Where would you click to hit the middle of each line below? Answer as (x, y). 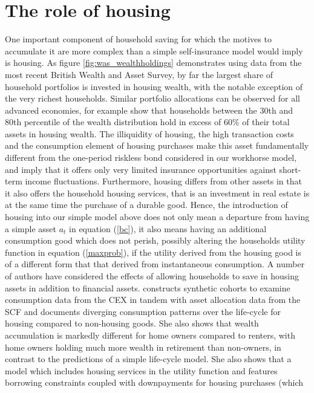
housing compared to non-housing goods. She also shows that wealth (132, 323)
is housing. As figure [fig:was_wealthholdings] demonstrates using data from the (153, 63)
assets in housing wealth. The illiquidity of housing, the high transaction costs (149, 133)
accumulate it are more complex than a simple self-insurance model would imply (154, 50)
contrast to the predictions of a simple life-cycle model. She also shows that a (148, 359)
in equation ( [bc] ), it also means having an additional (168, 228)
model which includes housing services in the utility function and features (141, 370)
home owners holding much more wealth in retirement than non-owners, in (143, 347)
